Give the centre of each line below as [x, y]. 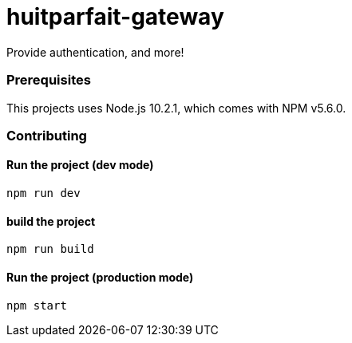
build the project [51, 221]
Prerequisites [49, 80]
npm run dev [44, 193]
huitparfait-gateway [115, 17]
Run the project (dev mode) [80, 165]
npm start [37, 305]
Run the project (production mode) [100, 277]
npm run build [50, 249]
